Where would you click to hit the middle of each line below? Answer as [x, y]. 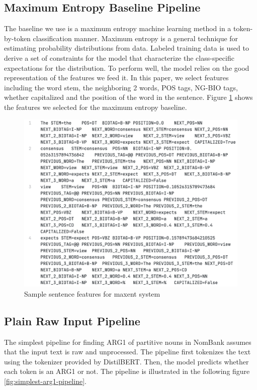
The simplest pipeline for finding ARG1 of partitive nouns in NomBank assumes [128, 342]
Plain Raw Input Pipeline [72, 320]
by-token [17, 38]
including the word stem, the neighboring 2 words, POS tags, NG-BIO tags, [121, 87]
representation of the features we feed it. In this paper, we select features [116, 78]
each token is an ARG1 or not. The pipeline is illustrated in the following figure [127, 371]
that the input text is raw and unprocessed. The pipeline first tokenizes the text [127, 352]
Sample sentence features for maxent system [92, 293]
